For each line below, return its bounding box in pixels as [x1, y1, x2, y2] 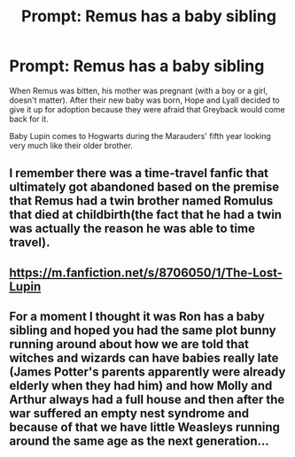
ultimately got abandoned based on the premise [9, 180, 280, 195]
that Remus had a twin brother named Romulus [9, 193, 274, 209]
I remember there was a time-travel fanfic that [9, 166, 268, 181]
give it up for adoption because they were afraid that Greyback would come [9, 104, 285, 114]
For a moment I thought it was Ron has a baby [9, 309, 266, 324]
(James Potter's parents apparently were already [9, 365, 286, 380]
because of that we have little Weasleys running [9, 420, 281, 435]
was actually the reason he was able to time [9, 221, 255, 236]
